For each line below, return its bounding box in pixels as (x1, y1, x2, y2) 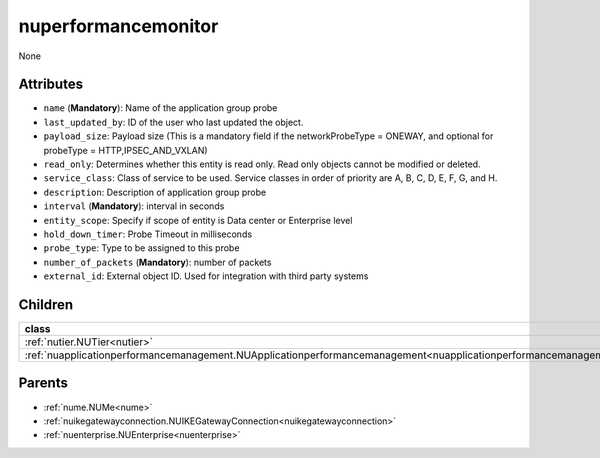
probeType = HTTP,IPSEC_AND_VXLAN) (43, 144, 209, 156)
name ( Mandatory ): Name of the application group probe (43, 102, 278, 114)
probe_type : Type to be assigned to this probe (43, 242, 240, 254)
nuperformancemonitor (18, 15, 219, 37)
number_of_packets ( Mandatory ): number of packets (43, 256, 272, 268)
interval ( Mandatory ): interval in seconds (43, 200, 225, 212)
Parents (18, 375, 69, 392)
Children (18, 296, 74, 313)
